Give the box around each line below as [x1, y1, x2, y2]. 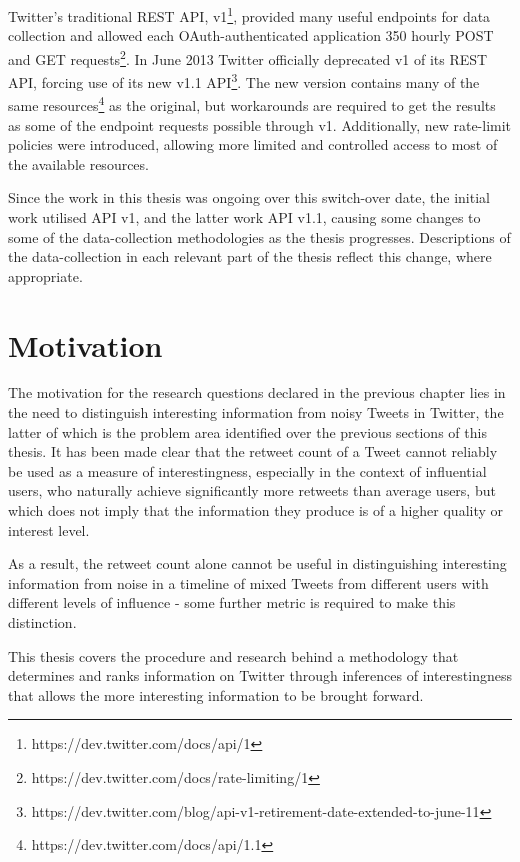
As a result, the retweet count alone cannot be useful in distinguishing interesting [8, 553, 507, 574]
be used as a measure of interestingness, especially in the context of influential [8, 460, 487, 481]
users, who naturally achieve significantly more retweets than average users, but [8, 480, 496, 501]
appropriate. [8, 265, 83, 286]
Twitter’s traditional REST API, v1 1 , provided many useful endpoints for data [8, 3, 491, 26]
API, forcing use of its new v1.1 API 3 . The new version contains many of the [8, 69, 480, 92]
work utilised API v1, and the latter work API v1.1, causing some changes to [8, 206, 481, 227]
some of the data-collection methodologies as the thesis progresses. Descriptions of [8, 226, 511, 247]
